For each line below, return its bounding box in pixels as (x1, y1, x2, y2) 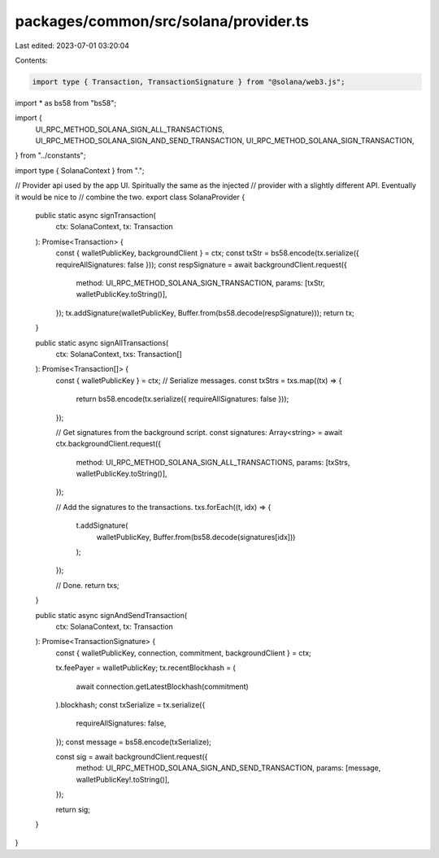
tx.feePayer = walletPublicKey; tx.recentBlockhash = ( (55, 663, 236, 673)
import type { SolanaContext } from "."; (15, 165, 146, 175)
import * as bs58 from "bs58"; (15, 98, 117, 107)
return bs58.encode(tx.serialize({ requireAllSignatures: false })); (76, 394, 289, 404)
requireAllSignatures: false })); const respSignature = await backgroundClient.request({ (55, 259, 347, 269)
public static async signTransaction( (35, 211, 156, 220)
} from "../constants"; (15, 150, 86, 160)
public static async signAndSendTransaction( (35, 610, 188, 620)
